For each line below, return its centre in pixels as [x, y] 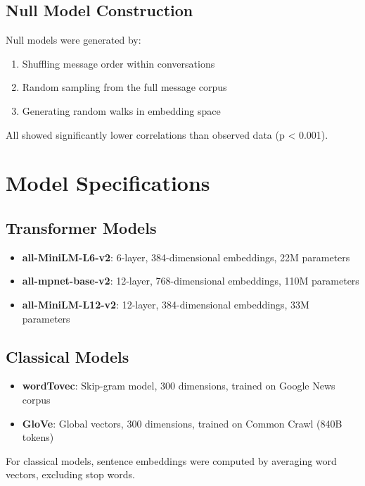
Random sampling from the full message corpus [124, 87]
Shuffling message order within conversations [119, 63]
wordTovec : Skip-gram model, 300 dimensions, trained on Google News [179, 386]
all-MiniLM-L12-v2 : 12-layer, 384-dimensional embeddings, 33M [166, 304]
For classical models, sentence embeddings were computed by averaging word [171, 460]
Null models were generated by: [73, 40]
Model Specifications [108, 183]
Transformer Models [81, 227]
